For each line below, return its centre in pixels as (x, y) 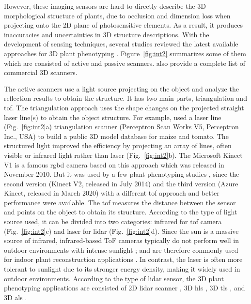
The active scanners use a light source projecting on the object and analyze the (121, 88)
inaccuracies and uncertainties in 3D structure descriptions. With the (107, 34)
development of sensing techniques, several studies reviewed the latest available (121, 44)
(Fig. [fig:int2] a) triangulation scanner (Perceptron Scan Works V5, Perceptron (121, 127)
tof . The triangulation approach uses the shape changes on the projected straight (124, 107)
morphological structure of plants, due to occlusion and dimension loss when (117, 15)
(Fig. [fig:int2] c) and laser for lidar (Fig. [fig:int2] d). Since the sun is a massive (121, 231)
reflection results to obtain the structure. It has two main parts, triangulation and (125, 98)
